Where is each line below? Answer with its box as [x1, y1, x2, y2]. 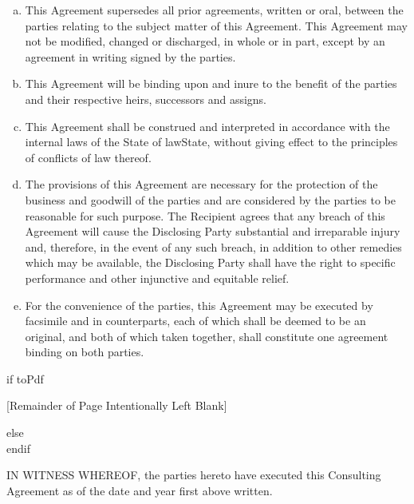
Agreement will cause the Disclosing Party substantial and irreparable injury [25, 223, 400, 240]
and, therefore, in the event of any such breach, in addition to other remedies [25, 238, 402, 255]
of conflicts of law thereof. [25, 149, 152, 165]
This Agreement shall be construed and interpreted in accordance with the [25, 117, 390, 134]
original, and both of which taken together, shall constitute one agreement [25, 327, 388, 344]
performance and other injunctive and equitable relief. [25, 269, 290, 286]
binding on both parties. [25, 343, 144, 360]
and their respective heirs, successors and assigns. [25, 90, 266, 107]
